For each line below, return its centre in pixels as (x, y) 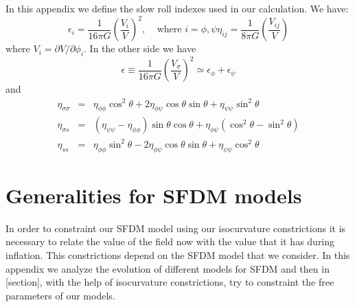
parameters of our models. (60, 295)
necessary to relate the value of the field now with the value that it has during (170, 241)
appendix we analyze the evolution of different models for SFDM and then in (168, 268)
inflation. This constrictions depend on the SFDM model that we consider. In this (178, 254)
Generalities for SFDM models (154, 195)
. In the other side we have (140, 48)
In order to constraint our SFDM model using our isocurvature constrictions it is (176, 228)
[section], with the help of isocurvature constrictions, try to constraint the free (170, 282)
